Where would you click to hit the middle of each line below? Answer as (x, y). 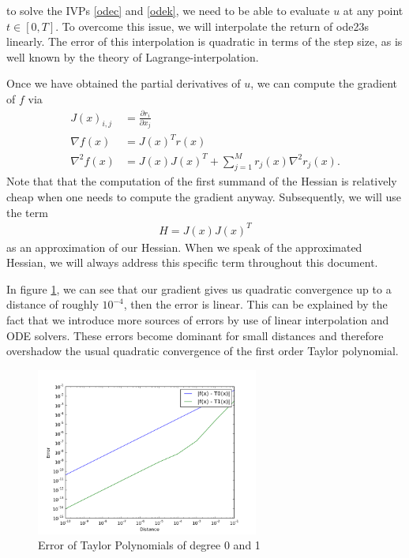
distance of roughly (53, 304)
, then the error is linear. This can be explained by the (255, 304)
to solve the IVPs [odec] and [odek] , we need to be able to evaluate (168, 10)
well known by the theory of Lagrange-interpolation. (133, 56)
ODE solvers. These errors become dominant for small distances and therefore (195, 335)
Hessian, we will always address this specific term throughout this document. (192, 262)
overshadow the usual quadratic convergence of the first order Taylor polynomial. (203, 351)
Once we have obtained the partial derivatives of (124, 83)
